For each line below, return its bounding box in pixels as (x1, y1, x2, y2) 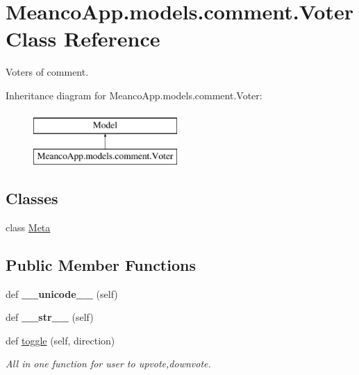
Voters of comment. (6, 65, 89, 79)
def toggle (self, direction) (6, 333, 115, 347)
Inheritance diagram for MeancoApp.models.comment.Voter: (6, 87, 262, 102)
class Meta (6, 219, 51, 234)
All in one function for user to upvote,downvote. (6, 356, 211, 371)
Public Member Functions (6, 253, 196, 275)
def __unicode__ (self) (6, 286, 118, 301)
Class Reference (6, 24, 160, 53)
